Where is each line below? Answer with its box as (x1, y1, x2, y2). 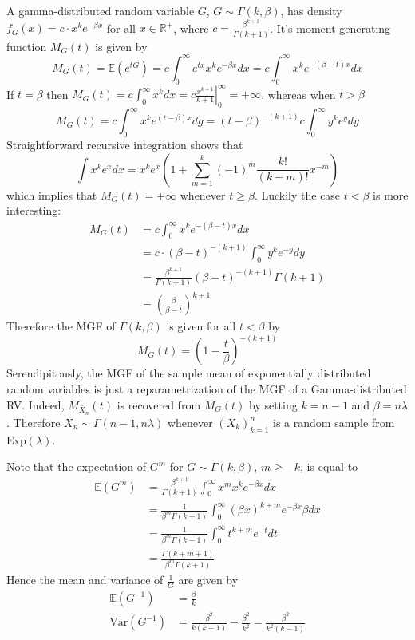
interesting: (6, 202, 61, 219)
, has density (280, 2, 342, 18)
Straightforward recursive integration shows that (6, 136, 243, 153)
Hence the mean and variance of (6, 571, 164, 588)
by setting (248, 396, 298, 413)
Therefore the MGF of (6, 318, 116, 334)
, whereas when (261, 85, 336, 102)
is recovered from (117, 396, 201, 413)
